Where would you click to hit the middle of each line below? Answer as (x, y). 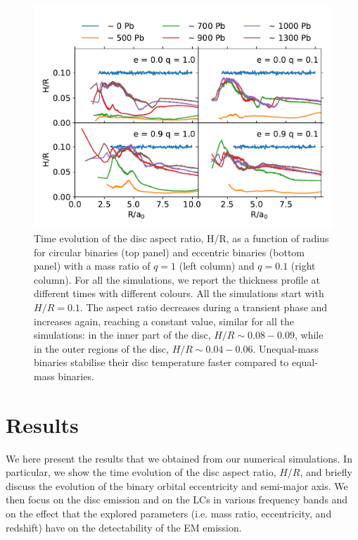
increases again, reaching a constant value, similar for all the (164, 321)
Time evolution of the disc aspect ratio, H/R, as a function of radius (181, 238)
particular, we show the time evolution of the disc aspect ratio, (141, 472)
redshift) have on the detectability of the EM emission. (124, 527)
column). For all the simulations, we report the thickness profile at (177, 279)
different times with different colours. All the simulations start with (179, 293)
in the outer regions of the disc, (101, 348)
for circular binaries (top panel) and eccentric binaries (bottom (170, 252)
